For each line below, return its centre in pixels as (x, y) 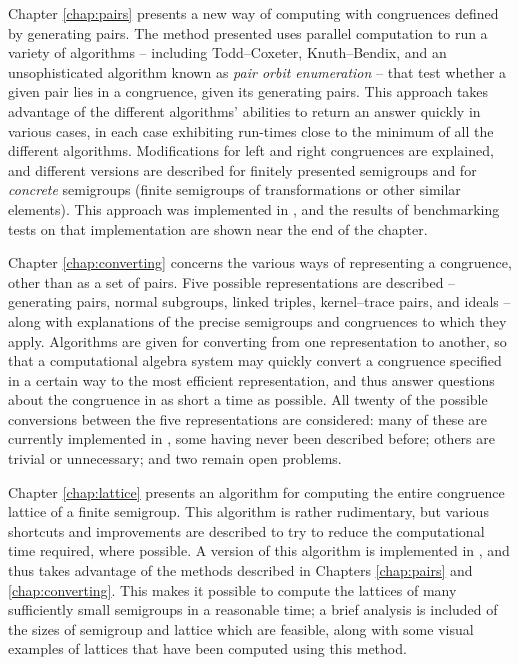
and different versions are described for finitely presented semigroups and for (242, 169)
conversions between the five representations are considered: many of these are (247, 418)
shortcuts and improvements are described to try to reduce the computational (246, 530)
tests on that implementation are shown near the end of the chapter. (218, 228)
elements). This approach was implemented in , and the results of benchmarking (254, 208)
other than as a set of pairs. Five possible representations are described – (232, 281)
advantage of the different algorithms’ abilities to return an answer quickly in (244, 110)
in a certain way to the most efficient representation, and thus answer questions (251, 379)
